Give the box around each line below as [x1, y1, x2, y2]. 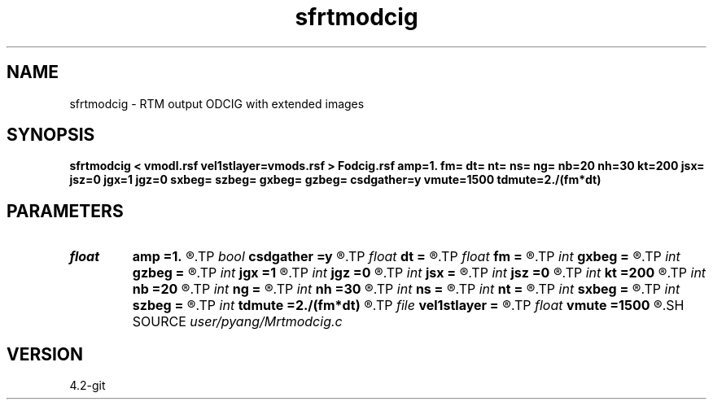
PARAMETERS [7, 200, 124, 221]
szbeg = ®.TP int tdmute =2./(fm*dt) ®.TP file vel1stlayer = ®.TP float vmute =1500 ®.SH [132, 297, 685, 314]
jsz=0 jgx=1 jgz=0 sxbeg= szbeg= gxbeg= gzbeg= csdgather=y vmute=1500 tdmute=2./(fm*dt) [69, 172, 601, 187]
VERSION [7, 343, 84, 365]
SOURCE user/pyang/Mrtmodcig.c [132, 313, 343, 330]
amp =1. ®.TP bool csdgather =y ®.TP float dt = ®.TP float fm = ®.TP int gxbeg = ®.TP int [132, 248, 680, 265]
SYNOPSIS [7, 124, 95, 146]
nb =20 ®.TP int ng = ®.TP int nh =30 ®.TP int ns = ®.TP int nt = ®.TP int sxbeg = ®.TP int [132, 281, 680, 298]
